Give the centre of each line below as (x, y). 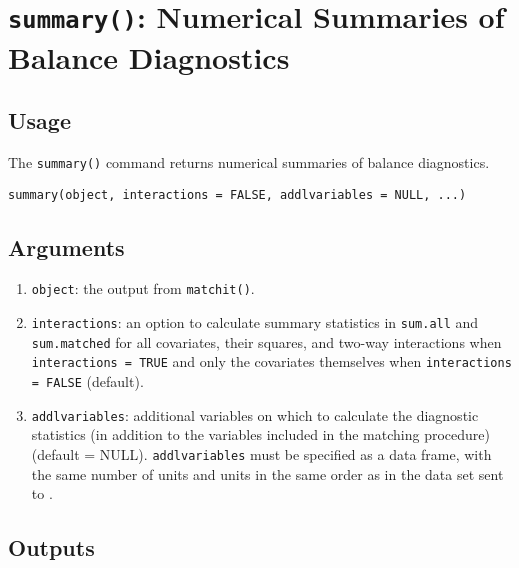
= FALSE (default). (87, 381)
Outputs (51, 547)
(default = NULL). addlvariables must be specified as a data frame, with (261, 453)
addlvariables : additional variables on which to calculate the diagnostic (255, 414)
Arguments (66, 246)
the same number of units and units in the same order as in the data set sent (267, 473)
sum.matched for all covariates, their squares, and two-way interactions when (266, 341)
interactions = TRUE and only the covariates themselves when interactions (271, 361)
